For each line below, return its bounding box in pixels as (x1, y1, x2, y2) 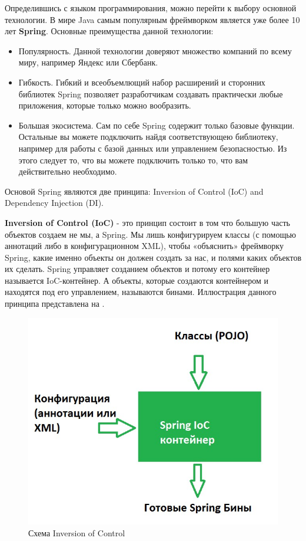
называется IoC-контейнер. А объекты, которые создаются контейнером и (5, 274, 268, 286)
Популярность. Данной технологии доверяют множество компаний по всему (18, 44, 292, 57)
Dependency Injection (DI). (5, 196, 104, 209)
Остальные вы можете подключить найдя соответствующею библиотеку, (18, 130, 278, 143)
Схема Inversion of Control (28, 526, 125, 539)
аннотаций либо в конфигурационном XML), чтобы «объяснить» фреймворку (5, 240, 284, 252)
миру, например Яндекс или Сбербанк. (18, 56, 158, 68)
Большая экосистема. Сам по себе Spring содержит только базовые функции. (18, 119, 295, 131)
